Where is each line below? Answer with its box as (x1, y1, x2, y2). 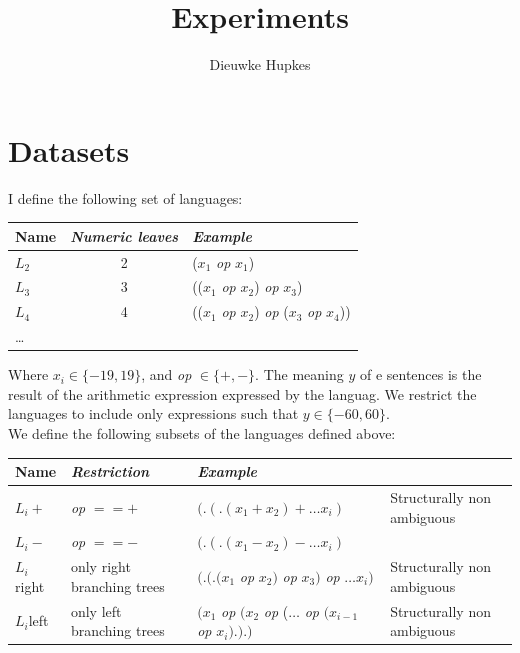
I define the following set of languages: (8, 187, 243, 208)
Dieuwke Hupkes (209, 54, 311, 75)
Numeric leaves (70, 225, 179, 246)
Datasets (8, 129, 130, 170)
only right (70, 556, 131, 577)
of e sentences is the (359, 364, 482, 385)
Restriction (70, 461, 150, 482)
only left (70, 600, 122, 621)
